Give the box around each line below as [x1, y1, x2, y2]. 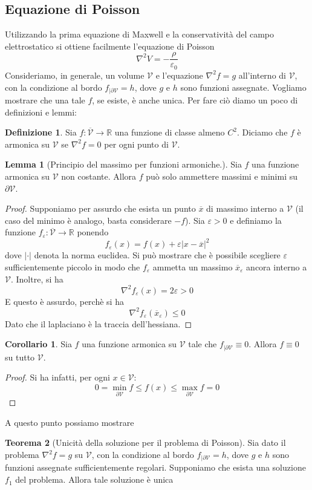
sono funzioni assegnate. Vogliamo [180, 80, 307, 93]
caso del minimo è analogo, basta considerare [5, 214, 172, 226]
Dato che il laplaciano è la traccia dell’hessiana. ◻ [5, 317, 192, 330]
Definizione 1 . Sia [5, 126, 77, 139]
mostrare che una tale [5, 93, 85, 106]
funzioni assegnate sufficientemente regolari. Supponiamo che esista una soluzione [5, 461, 306, 474]
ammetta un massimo [152, 260, 233, 273]
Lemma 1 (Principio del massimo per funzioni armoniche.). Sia [5, 158, 242, 171]
